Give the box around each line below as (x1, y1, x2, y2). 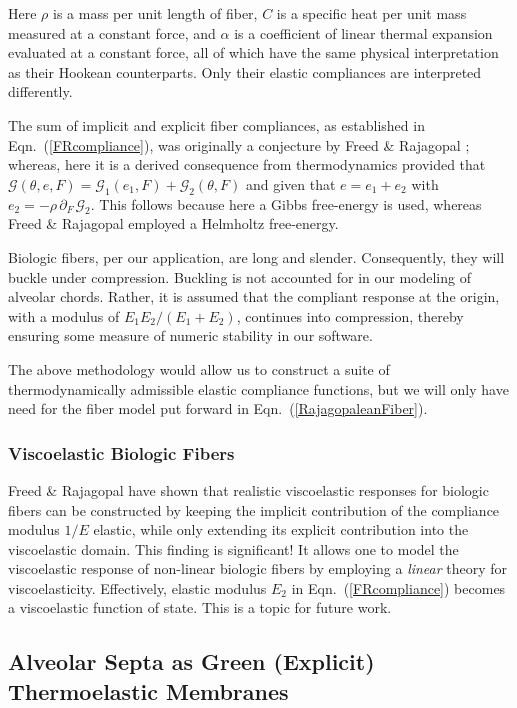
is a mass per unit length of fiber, (53, 3, 258, 23)
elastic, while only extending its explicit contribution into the (93, 519, 469, 540)
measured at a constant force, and (8, 22, 216, 43)
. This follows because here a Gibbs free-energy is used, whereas (90, 193, 482, 214)
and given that (245, 173, 336, 194)
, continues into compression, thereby (236, 305, 464, 326)
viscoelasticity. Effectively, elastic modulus (8, 577, 267, 598)
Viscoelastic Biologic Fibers (8, 440, 235, 465)
